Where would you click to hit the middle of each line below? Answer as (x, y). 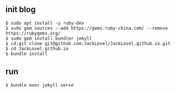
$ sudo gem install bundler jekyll (49, 38)
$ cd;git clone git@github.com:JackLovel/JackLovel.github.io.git (88, 43)
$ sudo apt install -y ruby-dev (45, 23)
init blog (21, 10)
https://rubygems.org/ (33, 33)
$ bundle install (27, 54)
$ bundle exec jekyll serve (40, 85)
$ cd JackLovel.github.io (37, 48)
